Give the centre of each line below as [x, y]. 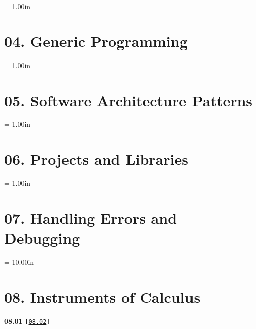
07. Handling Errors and [91, 218]
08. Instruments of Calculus [102, 296]
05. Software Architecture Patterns [129, 100]
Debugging [42, 238]
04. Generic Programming [96, 41]
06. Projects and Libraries [96, 159]
